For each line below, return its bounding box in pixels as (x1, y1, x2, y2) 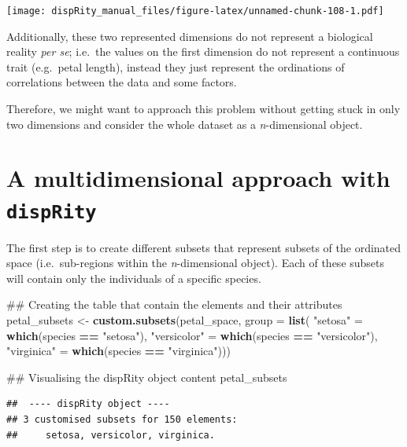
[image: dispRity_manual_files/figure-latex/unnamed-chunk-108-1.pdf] (6, 5, 384, 16)
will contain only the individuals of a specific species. (6, 269, 261, 286)
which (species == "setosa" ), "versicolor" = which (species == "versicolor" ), (6, 327, 378, 343)
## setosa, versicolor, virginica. (6, 429, 215, 441)
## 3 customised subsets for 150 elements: (6, 414, 238, 425)
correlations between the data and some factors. (6, 74, 237, 90)
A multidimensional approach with (6, 162, 390, 194)
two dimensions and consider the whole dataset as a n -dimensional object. (6, 115, 363, 132)
